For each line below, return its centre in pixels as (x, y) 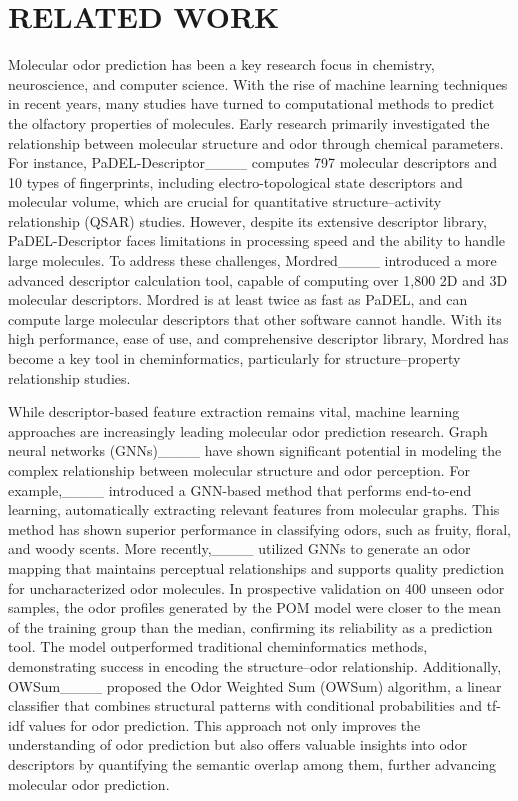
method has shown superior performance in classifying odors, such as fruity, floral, (259, 528)
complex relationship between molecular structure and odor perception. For (239, 470)
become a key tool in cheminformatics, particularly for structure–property (234, 358)
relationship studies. (69, 377)
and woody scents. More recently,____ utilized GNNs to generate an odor (239, 548)
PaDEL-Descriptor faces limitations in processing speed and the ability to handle (257, 240)
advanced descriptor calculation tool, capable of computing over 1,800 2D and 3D (258, 279)
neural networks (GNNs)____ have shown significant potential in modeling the (255, 450)
